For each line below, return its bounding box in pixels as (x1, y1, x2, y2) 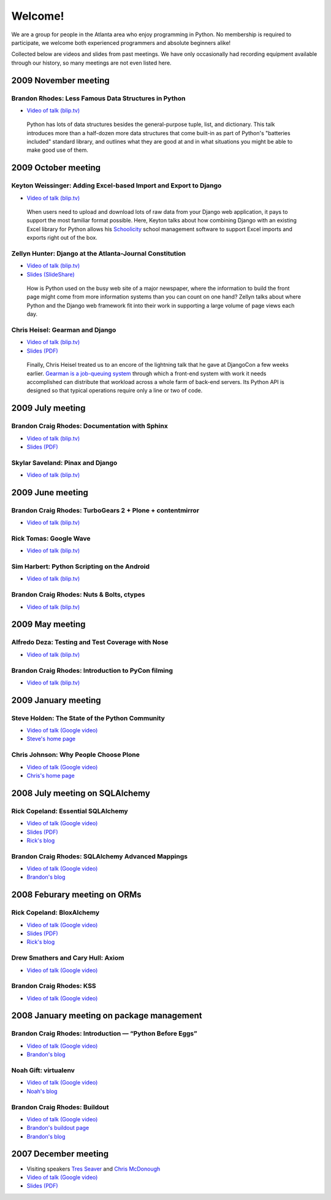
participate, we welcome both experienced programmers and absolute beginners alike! (11, 39, 231, 46)
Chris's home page (26, 772, 75, 779)
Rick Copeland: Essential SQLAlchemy (11, 807, 128, 815)
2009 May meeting (11, 619, 86, 630)
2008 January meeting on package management (11, 1011, 202, 1021)
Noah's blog (26, 1088, 58, 1095)
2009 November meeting (11, 75, 110, 85)
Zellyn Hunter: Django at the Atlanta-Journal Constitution (11, 249, 186, 257)
